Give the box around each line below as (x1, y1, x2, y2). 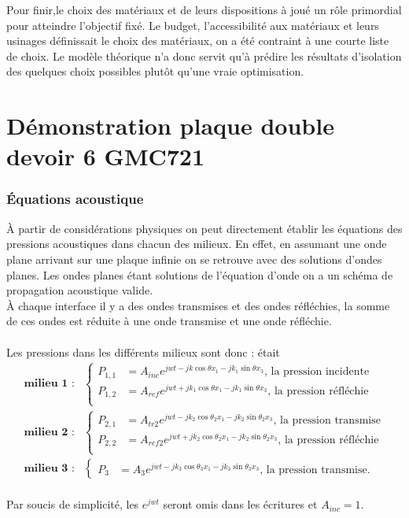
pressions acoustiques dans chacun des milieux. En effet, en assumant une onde (6, 235, 387, 252)
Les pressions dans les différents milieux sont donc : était (6, 343, 280, 360)
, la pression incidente (264, 366, 370, 378)
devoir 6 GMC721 (6, 140, 205, 172)
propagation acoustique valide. (6, 282, 153, 298)
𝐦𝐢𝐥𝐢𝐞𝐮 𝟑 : (24, 463, 75, 475)
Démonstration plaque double (6, 109, 334, 142)
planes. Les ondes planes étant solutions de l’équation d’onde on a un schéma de (6, 266, 393, 283)
